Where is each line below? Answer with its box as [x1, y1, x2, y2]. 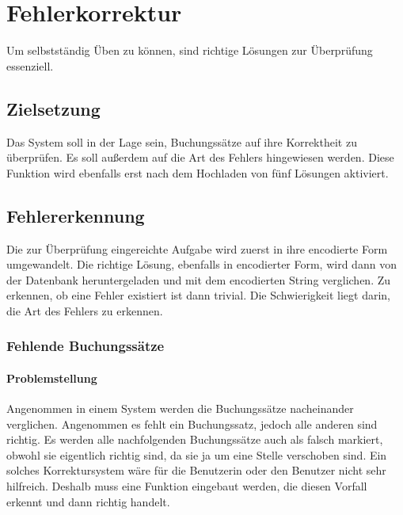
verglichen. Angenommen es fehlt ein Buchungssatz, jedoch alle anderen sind [6, 415, 378, 432]
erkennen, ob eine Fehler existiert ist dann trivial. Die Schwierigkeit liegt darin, [6, 287, 390, 303]
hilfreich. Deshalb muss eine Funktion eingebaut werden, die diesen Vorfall [6, 478, 367, 494]
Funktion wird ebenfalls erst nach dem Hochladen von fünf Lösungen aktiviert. [6, 164, 389, 181]
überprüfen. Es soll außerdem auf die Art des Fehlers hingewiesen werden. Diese [6, 149, 394, 166]
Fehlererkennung [6, 203, 145, 227]
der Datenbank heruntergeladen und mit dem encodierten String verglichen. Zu [6, 271, 391, 288]
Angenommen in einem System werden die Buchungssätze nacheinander [6, 400, 354, 417]
